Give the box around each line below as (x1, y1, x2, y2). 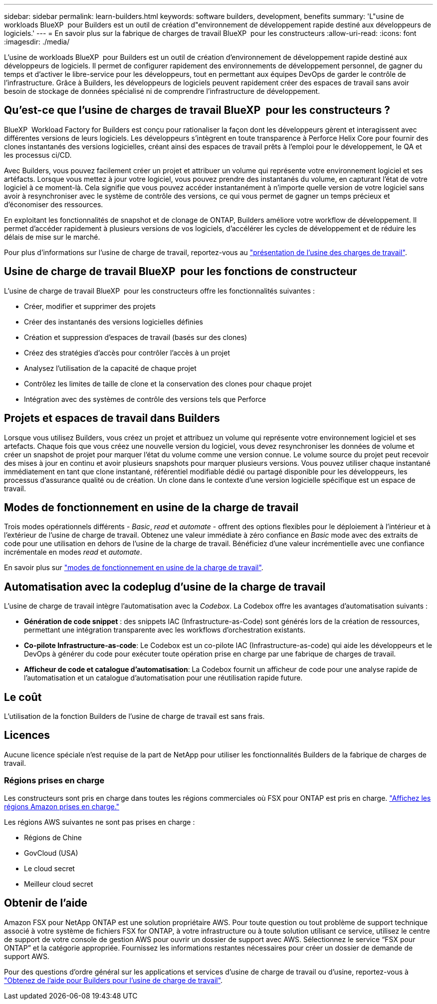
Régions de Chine (24, 833, 82, 842)
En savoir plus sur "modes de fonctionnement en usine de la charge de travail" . (4, 563, 263, 572)
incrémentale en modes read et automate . (4, 548, 142, 557)
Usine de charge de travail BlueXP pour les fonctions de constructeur (4, 265, 357, 278)
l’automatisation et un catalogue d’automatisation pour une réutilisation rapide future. (24, 673, 303, 682)
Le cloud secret (24, 864, 75, 873)
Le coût (4, 690, 42, 703)
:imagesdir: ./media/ (4, 37, 70, 46)
